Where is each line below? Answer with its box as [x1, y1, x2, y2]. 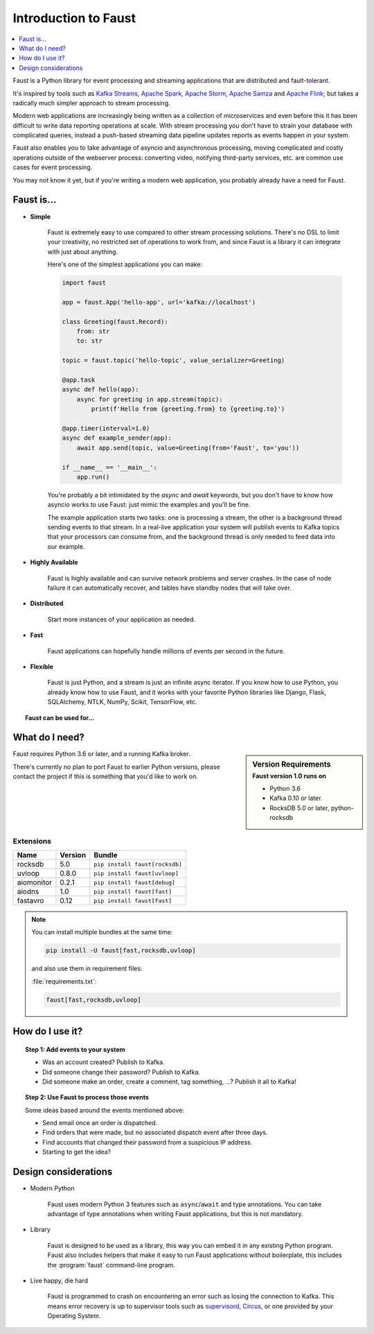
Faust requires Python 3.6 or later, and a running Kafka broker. [12, 750, 190, 758]
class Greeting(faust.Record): [62, 318, 169, 325]
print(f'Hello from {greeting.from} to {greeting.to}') [91, 405, 285, 413]
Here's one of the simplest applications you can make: [47, 260, 203, 268]
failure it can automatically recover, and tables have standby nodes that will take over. [47, 583, 292, 592]
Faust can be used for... [25, 713, 95, 721]
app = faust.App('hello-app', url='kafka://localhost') [62, 298, 256, 306]
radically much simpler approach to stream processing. [12, 99, 170, 107]
